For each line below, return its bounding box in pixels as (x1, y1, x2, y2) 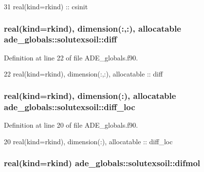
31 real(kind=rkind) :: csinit (4, 1, 88, 11)
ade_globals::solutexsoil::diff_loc (4, 100, 135, 113)
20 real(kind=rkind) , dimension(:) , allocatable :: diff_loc (4, 136, 173, 146)
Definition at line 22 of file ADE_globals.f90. (4, 52, 138, 62)
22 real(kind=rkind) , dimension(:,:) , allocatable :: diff (4, 69, 163, 79)
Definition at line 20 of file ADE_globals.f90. (4, 120, 138, 130)
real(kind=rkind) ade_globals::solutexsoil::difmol (4, 157, 201, 169)
